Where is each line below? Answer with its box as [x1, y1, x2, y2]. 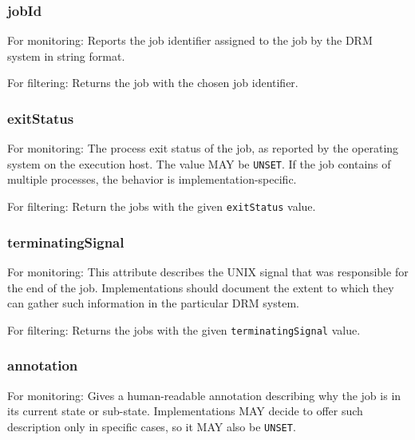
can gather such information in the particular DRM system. [7, 295, 299, 311]
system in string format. [7, 47, 125, 64]
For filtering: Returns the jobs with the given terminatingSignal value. [7, 321, 361, 338]
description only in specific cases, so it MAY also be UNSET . [7, 418, 296, 434]
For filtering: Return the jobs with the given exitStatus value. [7, 198, 316, 215]
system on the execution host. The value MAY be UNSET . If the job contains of [7, 155, 391, 172]
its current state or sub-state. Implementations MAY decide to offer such [7, 402, 363, 419]
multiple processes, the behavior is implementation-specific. [7, 171, 297, 188]
